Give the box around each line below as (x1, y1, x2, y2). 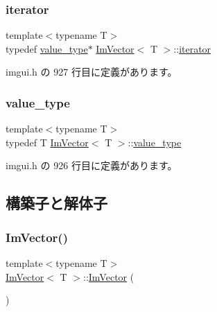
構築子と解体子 (6, 192, 107, 214)
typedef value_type (6, 41, 88, 55)
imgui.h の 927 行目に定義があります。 (6, 64, 177, 79)
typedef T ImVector (6, 135, 89, 149)
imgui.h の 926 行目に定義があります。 (6, 158, 177, 173)
